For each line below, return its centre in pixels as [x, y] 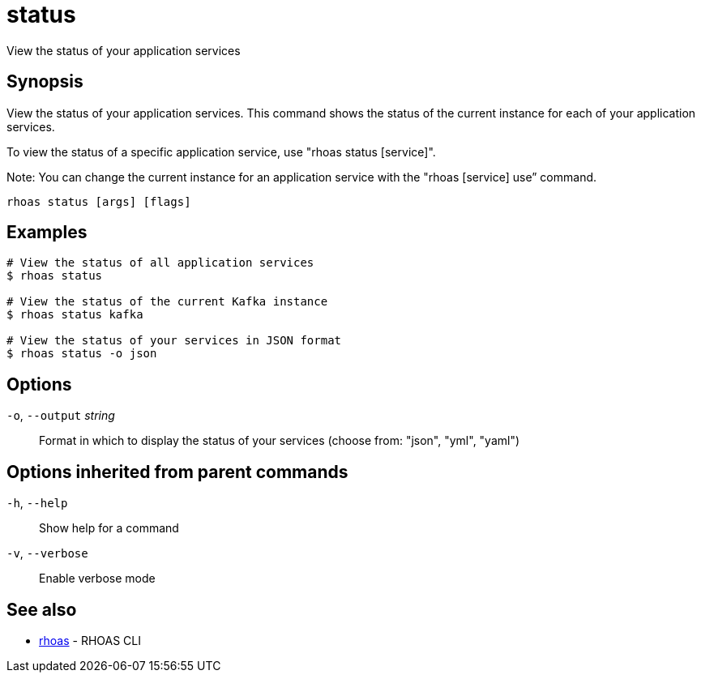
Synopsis [45, 82]
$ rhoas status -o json [82, 354]
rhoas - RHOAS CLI [90, 640]
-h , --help [37, 503]
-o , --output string [61, 416]
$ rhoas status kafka [75, 315]
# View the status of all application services [160, 263]
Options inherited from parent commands [177, 472]
